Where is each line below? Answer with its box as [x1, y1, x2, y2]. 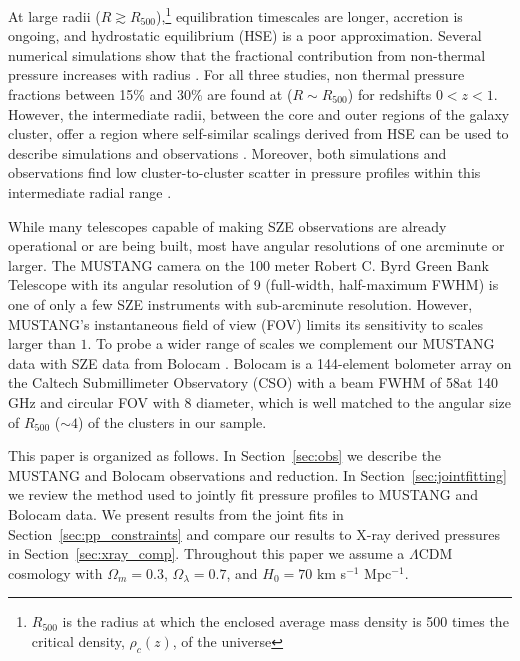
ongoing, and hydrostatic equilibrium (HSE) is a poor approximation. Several [8, 25, 482, 46]
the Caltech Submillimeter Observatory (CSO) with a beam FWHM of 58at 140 [8, 372, 498, 393]
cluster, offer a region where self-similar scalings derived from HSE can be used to [8, 123, 509, 144]
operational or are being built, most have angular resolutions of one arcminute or [8, 235, 505, 256]
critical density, [31, 630, 125, 651]
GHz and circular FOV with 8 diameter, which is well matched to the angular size [8, 391, 512, 412]
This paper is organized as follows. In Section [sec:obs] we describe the [8, 445, 442, 466]
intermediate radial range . [8, 182, 172, 202]
